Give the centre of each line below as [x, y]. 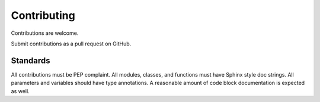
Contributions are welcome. [45, 33]
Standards [31, 60]
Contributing [43, 15]
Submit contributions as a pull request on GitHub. [71, 44]
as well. [20, 91]
